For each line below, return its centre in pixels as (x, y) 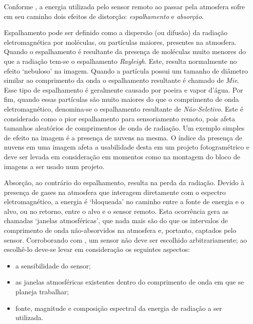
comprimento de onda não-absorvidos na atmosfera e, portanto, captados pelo (120, 230)
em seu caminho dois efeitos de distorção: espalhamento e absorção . (104, 16)
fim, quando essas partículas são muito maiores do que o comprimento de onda (121, 99)
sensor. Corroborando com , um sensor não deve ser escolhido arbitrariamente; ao (126, 239)
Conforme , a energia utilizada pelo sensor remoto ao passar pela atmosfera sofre (125, 6)
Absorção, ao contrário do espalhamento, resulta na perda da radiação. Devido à (124, 182)
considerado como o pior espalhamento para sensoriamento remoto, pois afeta (120, 118)
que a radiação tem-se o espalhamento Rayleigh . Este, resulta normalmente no (120, 61)
